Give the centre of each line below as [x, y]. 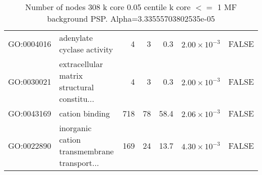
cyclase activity [86, 49]
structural [77, 87]
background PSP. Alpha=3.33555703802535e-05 [131, 18]
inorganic [75, 128]
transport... [79, 163]
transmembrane [86, 151]
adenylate [76, 38]
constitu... [77, 99]
